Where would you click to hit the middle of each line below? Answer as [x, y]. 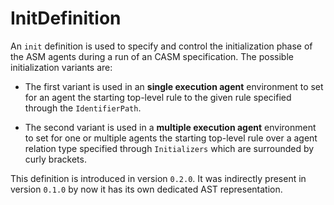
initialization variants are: [61, 67]
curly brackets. [55, 159]
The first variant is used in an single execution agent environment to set [174, 86]
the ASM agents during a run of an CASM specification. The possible [152, 56]
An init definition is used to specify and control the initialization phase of [161, 46]
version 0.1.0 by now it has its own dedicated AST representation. [146, 189]
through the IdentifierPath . [83, 108]
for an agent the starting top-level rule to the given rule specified [158, 97]
